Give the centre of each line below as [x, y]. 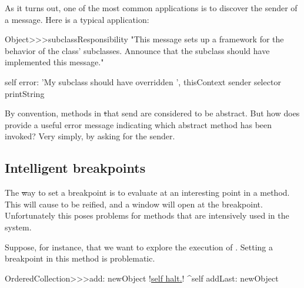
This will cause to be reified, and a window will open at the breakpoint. [134, 204]
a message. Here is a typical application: [77, 19]
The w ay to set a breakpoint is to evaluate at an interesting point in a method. [147, 192]
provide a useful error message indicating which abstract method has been [138, 124]
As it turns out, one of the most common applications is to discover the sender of [151, 8]
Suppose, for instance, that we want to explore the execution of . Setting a [139, 247]
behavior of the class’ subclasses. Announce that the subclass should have [137, 50]
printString [25, 93]
